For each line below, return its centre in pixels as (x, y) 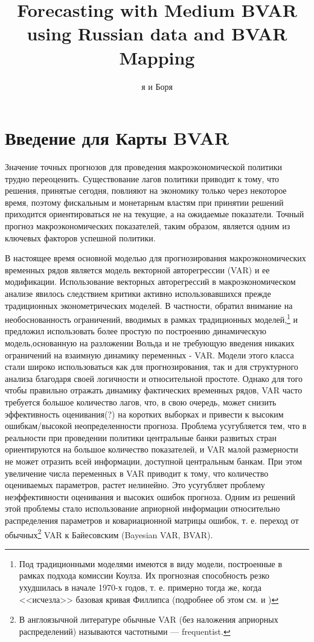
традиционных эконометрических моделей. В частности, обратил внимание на (149, 305)
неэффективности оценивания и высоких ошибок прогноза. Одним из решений (150, 496)
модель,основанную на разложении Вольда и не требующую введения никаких (150, 343)
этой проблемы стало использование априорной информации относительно (143, 508)
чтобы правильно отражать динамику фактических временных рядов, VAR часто (154, 390)
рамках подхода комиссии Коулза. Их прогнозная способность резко (144, 575)
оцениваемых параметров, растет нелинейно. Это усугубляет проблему (135, 485)
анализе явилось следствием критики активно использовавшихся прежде (138, 293)
